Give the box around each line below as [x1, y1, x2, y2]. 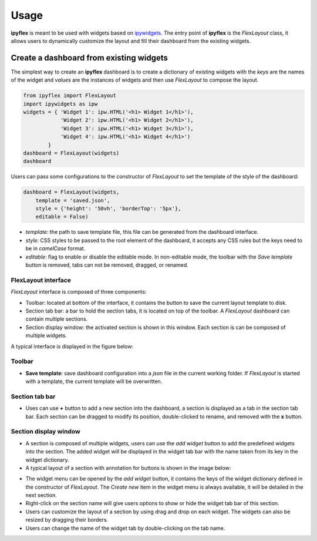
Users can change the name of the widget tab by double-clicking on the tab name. [25, 525, 225, 532]
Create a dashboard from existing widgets [11, 53, 168, 63]
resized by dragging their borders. [25, 516, 109, 523]
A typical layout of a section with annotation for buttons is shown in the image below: [25, 464, 231, 471]
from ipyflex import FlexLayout [23, 92, 117, 99]
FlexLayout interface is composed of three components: [11, 288, 147, 295]
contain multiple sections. [25, 315, 88, 322]
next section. [25, 492, 57, 499]
